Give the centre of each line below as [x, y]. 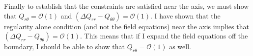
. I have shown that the [185, 15]
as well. [180, 47]
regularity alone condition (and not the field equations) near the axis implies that [126, 26]
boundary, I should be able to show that [65, 47]
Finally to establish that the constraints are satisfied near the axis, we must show [126, 6]
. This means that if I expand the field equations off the [164, 36]
